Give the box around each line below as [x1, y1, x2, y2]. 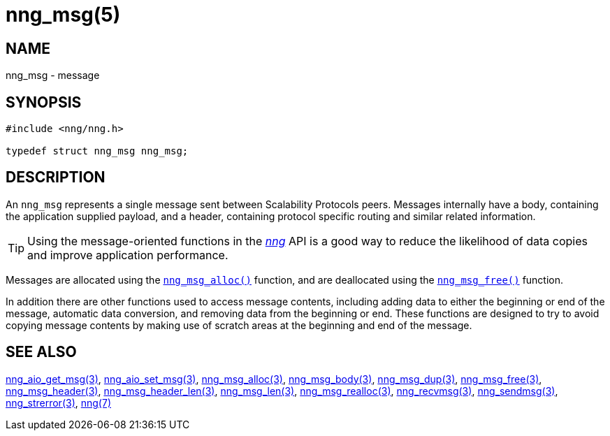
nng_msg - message [6, 69, 100, 82]
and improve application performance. [27, 247, 228, 262]
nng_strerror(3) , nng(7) [6, 396, 111, 409]
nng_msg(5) [6, 3, 121, 27]
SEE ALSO [6, 343, 77, 361]
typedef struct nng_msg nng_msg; [6, 145, 189, 157]
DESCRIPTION [6, 168, 106, 187]
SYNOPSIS [6, 93, 82, 111]
